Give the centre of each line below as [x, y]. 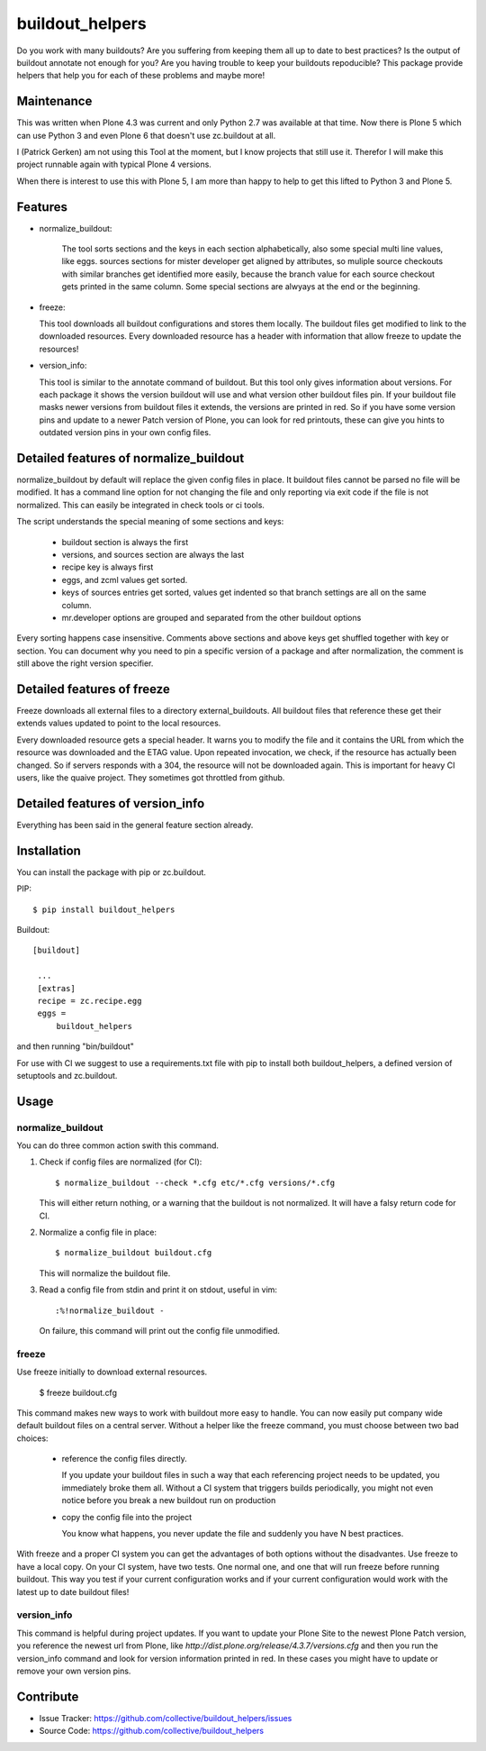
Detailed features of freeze [93, 689]
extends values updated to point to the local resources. [119, 723]
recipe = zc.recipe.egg [90, 1001]
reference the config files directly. [125, 1459]
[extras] [56, 988]
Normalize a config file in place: [98, 1232]
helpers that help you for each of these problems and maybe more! [141, 76]
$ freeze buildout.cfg [78, 1392]
